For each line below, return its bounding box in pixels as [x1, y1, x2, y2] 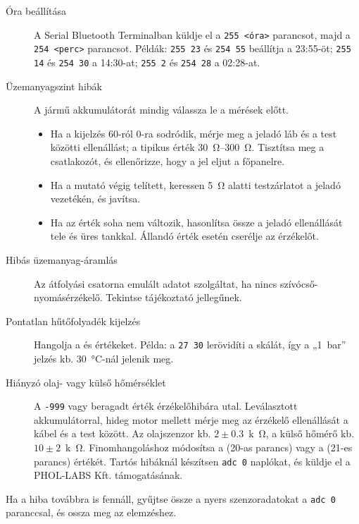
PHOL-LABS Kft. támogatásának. [34, 468, 183, 482]
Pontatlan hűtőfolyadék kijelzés [6, 313, 141, 328]
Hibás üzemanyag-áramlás [6, 252, 118, 267]
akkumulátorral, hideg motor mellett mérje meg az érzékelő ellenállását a [34, 412, 348, 427]
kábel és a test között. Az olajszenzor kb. [34, 426, 211, 441]
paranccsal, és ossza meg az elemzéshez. [6, 505, 177, 520]
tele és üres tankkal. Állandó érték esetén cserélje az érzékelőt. [50, 229, 319, 243]
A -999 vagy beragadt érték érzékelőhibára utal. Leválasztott [34, 398, 298, 413]
